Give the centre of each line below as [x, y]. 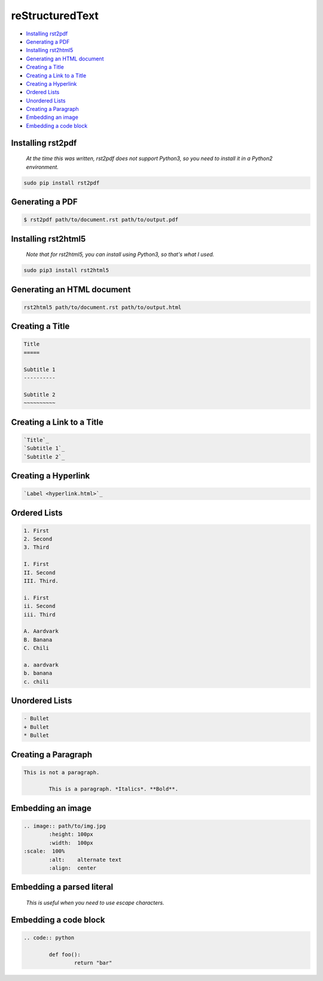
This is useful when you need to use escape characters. [95, 903]
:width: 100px [71, 843]
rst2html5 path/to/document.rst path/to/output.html [103, 307]
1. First [36, 530]
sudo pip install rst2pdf [62, 183]
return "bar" [93, 963]
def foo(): [65, 954]
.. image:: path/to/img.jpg [65, 826]
